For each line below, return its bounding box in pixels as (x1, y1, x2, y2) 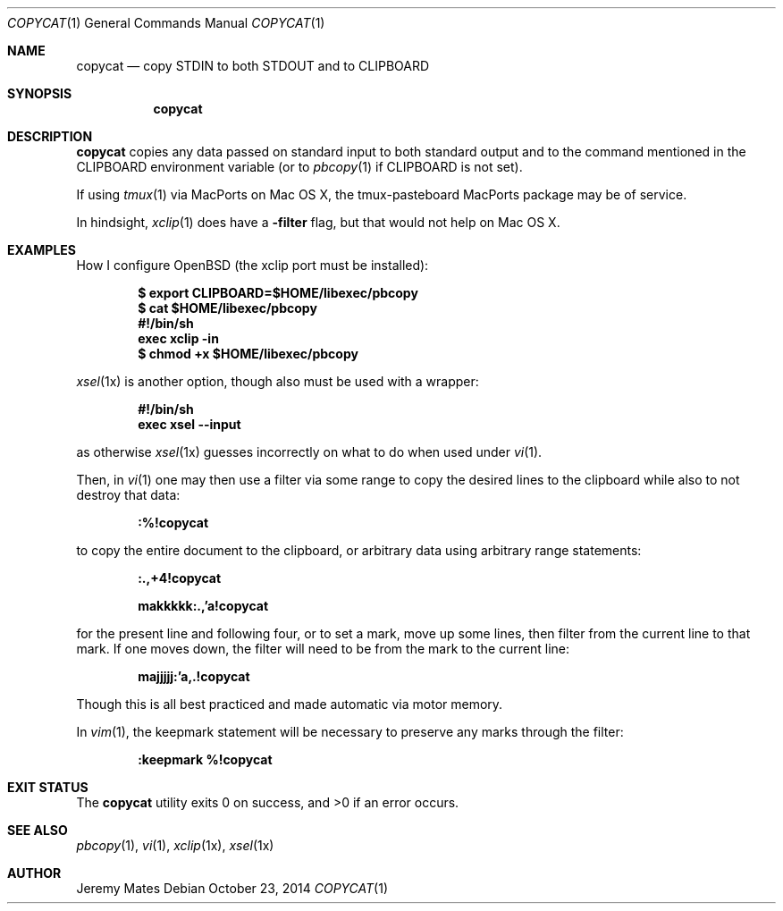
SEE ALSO (7, 822, 68, 838)
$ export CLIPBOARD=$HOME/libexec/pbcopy (138, 285, 418, 300)
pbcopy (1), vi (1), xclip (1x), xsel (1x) (76, 838, 274, 853)
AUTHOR (7, 865, 62, 881)
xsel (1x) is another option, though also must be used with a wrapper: (76, 374, 479, 389)
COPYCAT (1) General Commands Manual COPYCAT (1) (7, 15, 325, 30)
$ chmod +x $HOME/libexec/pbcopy (138, 346, 358, 361)
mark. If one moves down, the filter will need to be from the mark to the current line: (76, 641, 569, 656)
